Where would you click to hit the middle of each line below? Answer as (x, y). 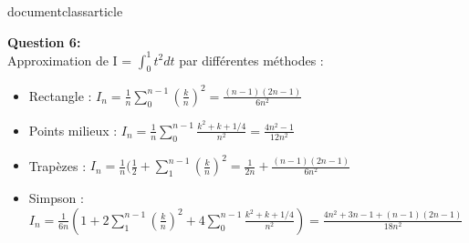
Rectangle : (60, 95)
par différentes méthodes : (251, 60)
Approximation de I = (70, 60)
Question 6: (44, 41)
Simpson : (56, 198)
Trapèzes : (57, 165)
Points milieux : (73, 130)
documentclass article (65, 11)
